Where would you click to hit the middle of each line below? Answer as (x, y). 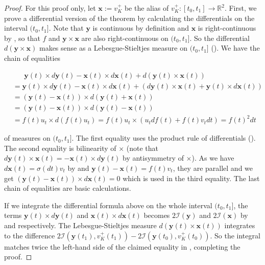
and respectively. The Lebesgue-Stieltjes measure (80, 225)
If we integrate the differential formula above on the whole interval (108, 205)
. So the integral (235, 235)
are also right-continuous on (125, 38)
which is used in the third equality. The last (191, 178)
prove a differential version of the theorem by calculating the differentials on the (129, 18)
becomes (157, 215)
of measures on (27, 138)
